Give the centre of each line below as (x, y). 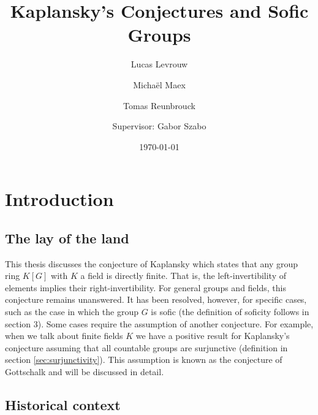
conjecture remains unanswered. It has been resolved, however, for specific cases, (156, 299)
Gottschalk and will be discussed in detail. (85, 372)
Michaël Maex (159, 84)
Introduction (59, 199)
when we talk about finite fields (64, 336)
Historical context (63, 405)
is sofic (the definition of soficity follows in (230, 312)
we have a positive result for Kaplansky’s (213, 336)
